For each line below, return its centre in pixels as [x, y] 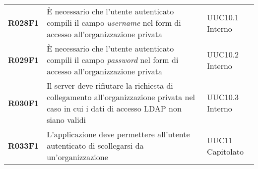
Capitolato [225, 151]
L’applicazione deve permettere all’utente [118, 134]
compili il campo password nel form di [113, 60]
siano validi [66, 120]
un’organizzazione [77, 157]
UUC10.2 [223, 54]
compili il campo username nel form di [114, 23]
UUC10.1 [223, 17]
